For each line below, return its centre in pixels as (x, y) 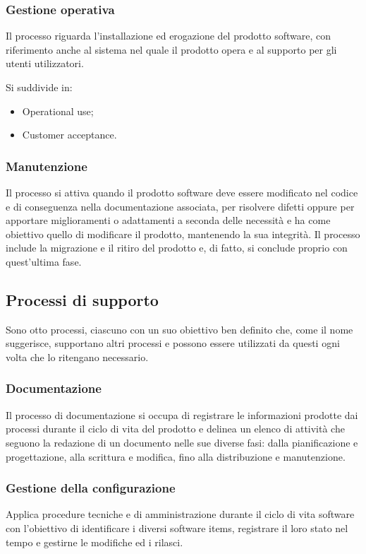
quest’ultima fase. (44, 261)
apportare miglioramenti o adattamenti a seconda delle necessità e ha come (168, 220)
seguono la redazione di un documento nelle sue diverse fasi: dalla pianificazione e (182, 442)
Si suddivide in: (39, 87)
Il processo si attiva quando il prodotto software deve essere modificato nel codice (182, 192)
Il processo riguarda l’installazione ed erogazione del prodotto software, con (168, 36)
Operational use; (58, 111)
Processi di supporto (82, 299)
